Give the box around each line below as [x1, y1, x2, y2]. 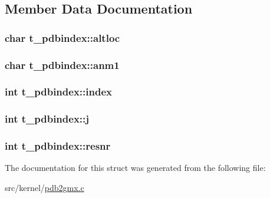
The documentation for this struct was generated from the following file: [5, 161, 266, 174]
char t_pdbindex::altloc [5, 30, 120, 45]
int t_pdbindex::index [5, 84, 112, 99]
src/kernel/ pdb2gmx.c [5, 181, 84, 193]
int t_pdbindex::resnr [5, 138, 111, 153]
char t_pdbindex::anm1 [5, 57, 120, 72]
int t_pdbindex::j [5, 111, 90, 126]
